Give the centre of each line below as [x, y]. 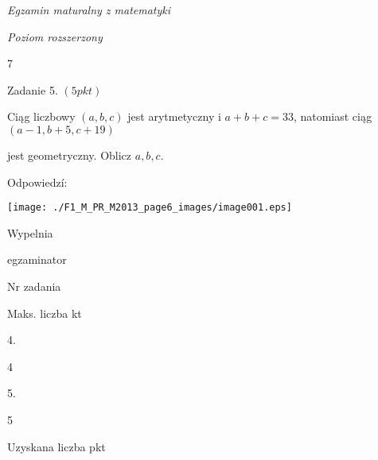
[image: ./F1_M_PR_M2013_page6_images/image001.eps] [150, 208]
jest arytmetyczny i [174, 116]
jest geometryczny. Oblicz [70, 155]
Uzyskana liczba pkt [57, 446]
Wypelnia [30, 232]
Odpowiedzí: [37, 182]
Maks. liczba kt [45, 313]
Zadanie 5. [33, 89]
